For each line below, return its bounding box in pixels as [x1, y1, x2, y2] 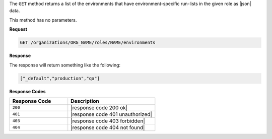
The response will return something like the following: [9, 62, 121, 68]
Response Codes [9, 88, 46, 94]
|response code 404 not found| [71, 124, 145, 131]
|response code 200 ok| [71, 104, 128, 111]
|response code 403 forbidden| [71, 117, 146, 124]
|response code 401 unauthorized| [71, 111, 152, 118]
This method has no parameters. [9, 17, 77, 23]
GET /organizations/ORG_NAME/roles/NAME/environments [20, 40, 156, 45]
